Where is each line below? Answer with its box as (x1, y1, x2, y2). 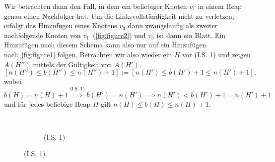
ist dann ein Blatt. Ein (156, 30, 225, 40)
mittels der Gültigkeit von (33, 59, 112, 69)
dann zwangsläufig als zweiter (128, 20, 218, 31)
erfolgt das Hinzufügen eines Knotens (4, 20, 117, 31)
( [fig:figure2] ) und (92, 30, 146, 40)
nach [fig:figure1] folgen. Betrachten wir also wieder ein (4, 49, 172, 59)
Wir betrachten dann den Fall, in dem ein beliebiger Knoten (4, 1, 187, 11)
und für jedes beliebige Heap (4, 98, 91, 109)
